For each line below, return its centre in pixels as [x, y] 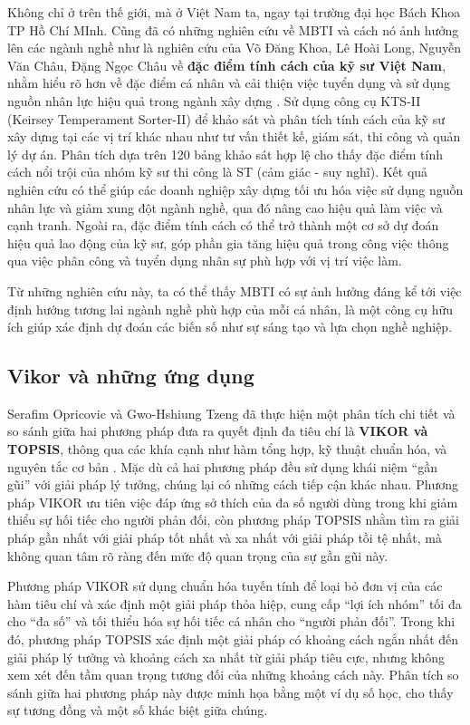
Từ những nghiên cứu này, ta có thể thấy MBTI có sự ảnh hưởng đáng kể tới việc [235, 290]
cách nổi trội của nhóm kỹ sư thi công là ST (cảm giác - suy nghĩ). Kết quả [218, 172]
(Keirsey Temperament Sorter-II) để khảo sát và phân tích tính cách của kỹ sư [226, 118]
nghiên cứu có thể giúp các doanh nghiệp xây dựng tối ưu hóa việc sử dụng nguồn [235, 189]
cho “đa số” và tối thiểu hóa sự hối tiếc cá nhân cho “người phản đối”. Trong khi [231, 621]
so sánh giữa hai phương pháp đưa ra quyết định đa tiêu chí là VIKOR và [218, 431]
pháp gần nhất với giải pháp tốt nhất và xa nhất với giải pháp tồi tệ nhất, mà [225, 538]
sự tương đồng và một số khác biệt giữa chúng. [138, 710]
